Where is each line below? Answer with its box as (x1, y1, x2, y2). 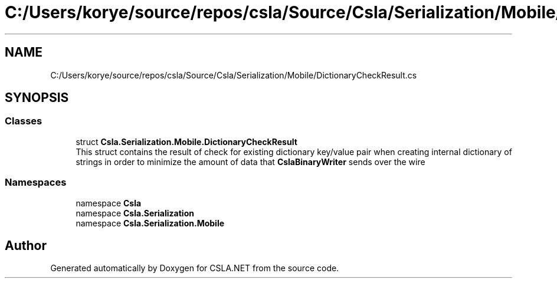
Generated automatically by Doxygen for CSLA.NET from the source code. (50, 263, 339, 274)
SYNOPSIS (5, 90, 69, 106)
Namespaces (5, 176, 67, 189)
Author (5, 238, 47, 253)
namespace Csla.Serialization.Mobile (76, 218, 225, 228)
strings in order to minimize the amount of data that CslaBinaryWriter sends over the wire (76, 156, 425, 167)
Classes (5, 115, 42, 127)
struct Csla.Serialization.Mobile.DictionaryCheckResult (76, 136, 297, 147)
